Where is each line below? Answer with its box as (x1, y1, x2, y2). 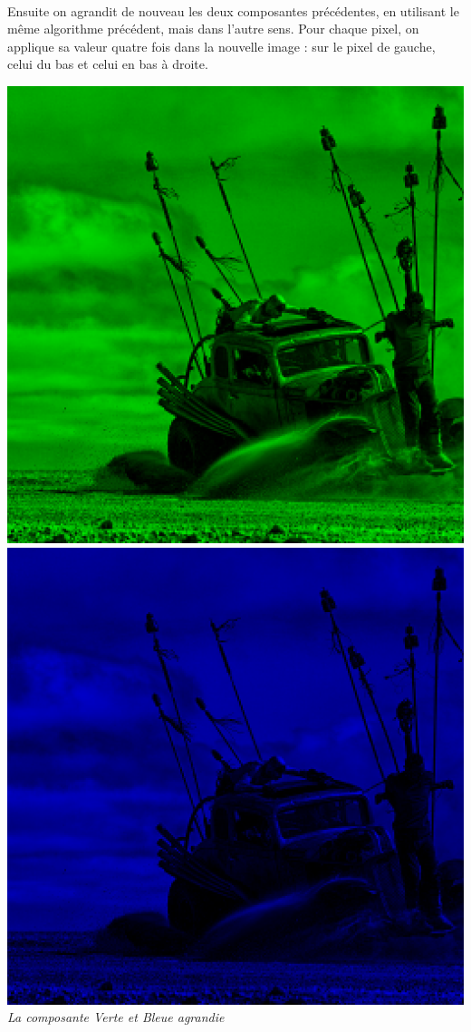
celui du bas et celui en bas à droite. (7, 54, 208, 73)
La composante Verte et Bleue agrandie (7, 1008, 225, 1027)
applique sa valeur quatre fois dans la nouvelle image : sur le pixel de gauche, (7, 36, 436, 55)
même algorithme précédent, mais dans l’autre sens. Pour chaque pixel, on (7, 19, 419, 38)
